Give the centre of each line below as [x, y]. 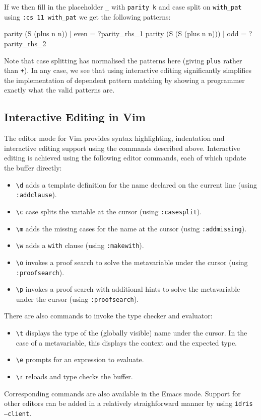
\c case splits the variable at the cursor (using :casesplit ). [109, 211]
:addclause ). [36, 194]
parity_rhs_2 [25, 43]
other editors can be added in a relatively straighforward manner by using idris [128, 403]
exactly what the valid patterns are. [59, 90]
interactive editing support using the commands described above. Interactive [122, 148]
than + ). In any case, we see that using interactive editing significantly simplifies [128, 70]
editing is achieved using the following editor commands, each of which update [125, 158]
